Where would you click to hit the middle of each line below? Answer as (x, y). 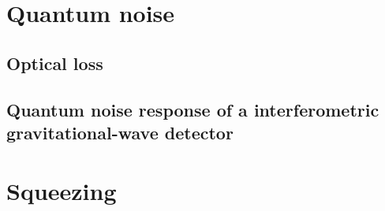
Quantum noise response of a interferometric (193, 109)
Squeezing (62, 190)
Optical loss (55, 63)
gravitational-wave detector (120, 132)
